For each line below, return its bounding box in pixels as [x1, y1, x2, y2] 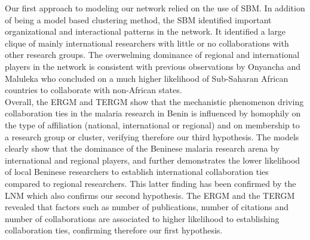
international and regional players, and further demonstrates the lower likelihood [5, 153, 300, 166]
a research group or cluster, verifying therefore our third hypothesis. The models [5, 130, 299, 143]
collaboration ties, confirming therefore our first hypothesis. [5, 224, 223, 236]
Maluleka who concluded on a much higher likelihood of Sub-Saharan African [5, 72, 288, 84]
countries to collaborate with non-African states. [5, 84, 182, 96]
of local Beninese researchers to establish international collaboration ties [5, 165, 269, 178]
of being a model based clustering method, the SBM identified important [5, 13, 272, 26]
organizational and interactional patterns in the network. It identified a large [5, 25, 286, 38]
